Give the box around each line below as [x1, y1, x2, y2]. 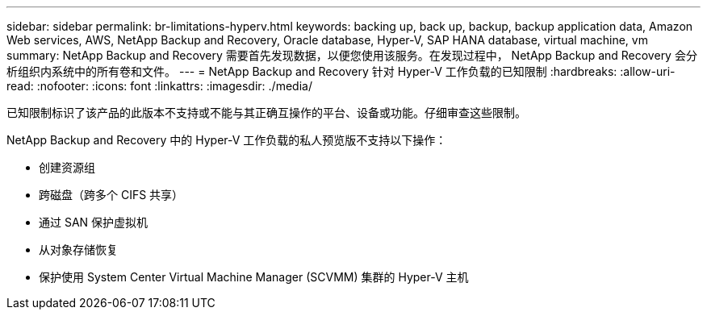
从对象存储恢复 [39, 243, 118, 256]
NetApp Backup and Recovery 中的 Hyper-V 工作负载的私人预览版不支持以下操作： [6, 133, 447, 147]
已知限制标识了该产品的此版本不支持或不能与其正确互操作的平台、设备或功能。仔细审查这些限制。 [6, 106, 526, 119]
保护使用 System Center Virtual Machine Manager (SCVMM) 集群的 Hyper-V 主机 [39, 270, 469, 284]
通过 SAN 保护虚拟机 [39, 215, 149, 229]
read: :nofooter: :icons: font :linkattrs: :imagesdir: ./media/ [6, 79, 312, 93]
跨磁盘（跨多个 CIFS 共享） [39, 188, 184, 202]
